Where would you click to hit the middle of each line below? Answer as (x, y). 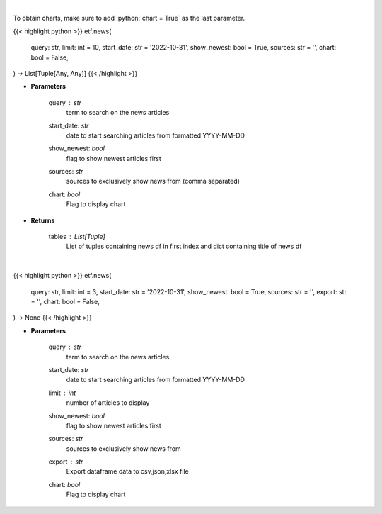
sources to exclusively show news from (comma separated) (153, 181)
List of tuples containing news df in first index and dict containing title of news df (184, 246)
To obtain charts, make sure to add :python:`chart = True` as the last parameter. (129, 18)
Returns (43, 220)
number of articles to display (108, 403)
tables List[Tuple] (77, 237)
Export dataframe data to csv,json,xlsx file (127, 471)
